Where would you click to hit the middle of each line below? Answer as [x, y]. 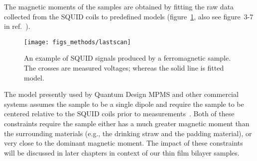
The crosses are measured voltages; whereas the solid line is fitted [124, 68]
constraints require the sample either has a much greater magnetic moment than [127, 123]
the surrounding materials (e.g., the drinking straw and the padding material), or [128, 133]
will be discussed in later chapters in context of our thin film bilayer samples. [122, 152]
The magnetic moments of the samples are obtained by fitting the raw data [119, 6]
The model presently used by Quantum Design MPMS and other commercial [121, 94]
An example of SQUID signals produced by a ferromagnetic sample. [128, 58]
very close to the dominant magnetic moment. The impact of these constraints [124, 143]
